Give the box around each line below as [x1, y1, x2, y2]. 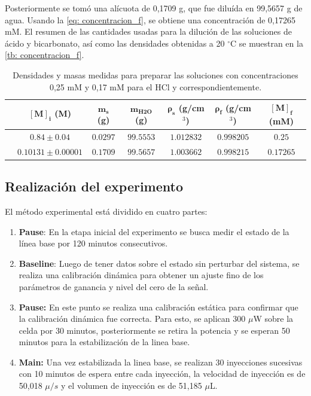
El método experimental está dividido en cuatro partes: [5, 205, 208, 217]
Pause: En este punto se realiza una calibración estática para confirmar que [19, 300, 298, 313]
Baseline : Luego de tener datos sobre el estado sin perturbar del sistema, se [19, 257, 300, 269]
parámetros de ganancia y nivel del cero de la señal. [19, 280, 209, 293]
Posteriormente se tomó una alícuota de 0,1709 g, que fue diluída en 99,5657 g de [5, 2, 303, 14]
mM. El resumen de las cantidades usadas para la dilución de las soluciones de [5, 25, 292, 38]
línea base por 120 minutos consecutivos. [19, 237, 168, 249]
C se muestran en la [230, 36, 303, 49]
